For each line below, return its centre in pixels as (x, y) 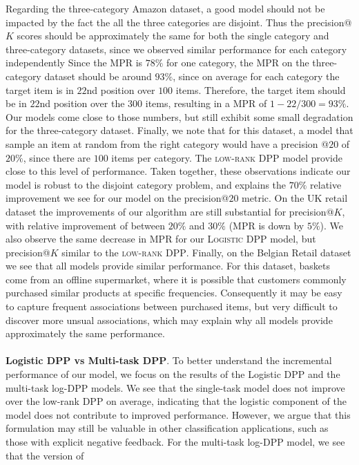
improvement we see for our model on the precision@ (117, 198)
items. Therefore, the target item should (261, 89)
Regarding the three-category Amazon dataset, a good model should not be (165, 8)
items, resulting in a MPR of (206, 103)
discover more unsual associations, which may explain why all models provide (169, 320)
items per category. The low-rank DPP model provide (227, 157)
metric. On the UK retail (295, 198)
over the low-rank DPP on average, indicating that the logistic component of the (176, 401)
